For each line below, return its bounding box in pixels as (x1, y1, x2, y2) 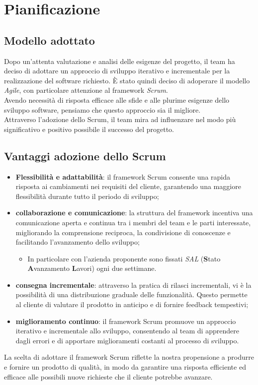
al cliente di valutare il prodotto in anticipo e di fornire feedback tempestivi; (15, 299, 249, 310)
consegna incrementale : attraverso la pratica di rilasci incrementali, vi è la (15, 279, 252, 290)
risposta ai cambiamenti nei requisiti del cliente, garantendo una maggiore (15, 181, 241, 192)
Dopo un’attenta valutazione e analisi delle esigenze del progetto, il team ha (4, 56, 235, 66)
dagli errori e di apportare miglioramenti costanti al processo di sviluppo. (15, 335, 239, 345)
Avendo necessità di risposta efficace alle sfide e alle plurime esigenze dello (4, 94, 230, 105)
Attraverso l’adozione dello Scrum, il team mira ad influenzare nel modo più (4, 114, 236, 125)
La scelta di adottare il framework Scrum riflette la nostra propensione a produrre (4, 352, 254, 362)
